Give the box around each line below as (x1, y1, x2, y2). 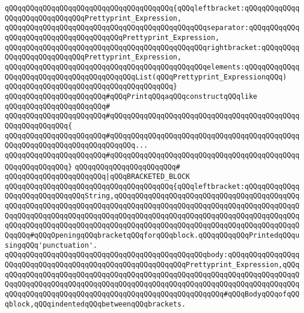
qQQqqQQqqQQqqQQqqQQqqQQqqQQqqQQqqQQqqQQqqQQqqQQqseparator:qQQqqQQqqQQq (5, 24, 300, 32)
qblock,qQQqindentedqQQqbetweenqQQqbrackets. (5, 299, 186, 308)
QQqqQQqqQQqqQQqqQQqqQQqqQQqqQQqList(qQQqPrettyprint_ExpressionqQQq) (5, 72, 287, 81)
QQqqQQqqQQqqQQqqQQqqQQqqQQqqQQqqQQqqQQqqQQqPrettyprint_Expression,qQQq (5, 261, 300, 269)
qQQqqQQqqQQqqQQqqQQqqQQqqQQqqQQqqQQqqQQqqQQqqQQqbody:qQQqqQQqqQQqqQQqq (5, 251, 300, 259)
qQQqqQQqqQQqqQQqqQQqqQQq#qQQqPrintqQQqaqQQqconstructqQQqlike (5, 92, 258, 101)
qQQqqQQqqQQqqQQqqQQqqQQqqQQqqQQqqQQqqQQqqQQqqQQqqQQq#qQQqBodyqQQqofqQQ (5, 290, 300, 299)
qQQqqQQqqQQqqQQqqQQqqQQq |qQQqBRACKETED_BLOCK (5, 172, 190, 181)
